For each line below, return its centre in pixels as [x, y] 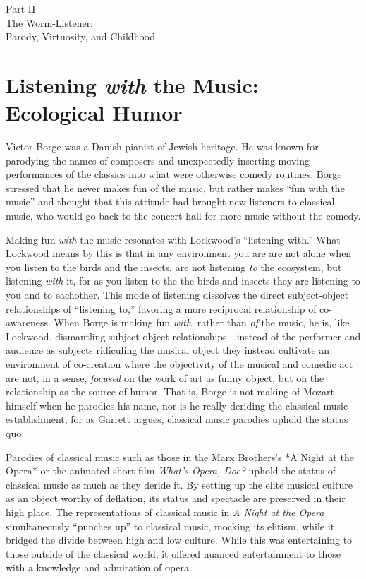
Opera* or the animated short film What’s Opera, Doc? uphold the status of [171, 471]
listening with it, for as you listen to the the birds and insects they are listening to [183, 281]
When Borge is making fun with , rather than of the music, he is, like [202, 322]
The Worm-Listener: [50, 22]
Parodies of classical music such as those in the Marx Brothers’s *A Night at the [180, 456]
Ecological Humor [94, 113]
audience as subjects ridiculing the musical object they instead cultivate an [167, 350]
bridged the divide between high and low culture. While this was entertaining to [179, 540]
